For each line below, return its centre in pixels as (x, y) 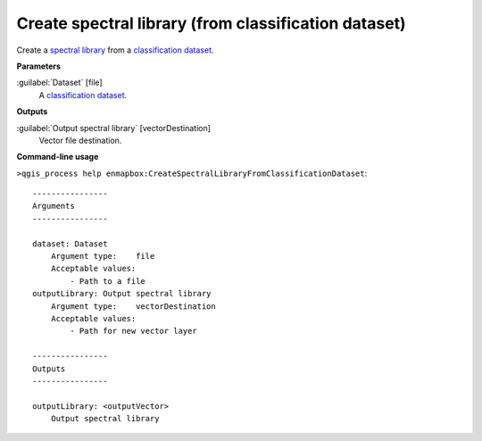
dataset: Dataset (70, 244)
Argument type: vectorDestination (133, 306)
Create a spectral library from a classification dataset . (115, 50)
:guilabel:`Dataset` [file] (59, 83)
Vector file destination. (80, 140)
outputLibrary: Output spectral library (122, 294)
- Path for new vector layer (134, 331)
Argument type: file (103, 256)
